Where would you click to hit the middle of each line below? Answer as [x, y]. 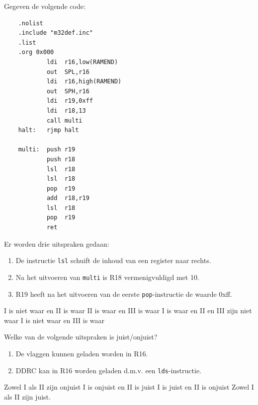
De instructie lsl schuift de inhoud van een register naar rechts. [113, 260]
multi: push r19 [47, 150]
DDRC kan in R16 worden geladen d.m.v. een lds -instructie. [108, 370]
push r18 [61, 159]
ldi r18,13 [66, 110]
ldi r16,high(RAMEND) [84, 82]
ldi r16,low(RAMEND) [82, 62]
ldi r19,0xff [70, 101]
